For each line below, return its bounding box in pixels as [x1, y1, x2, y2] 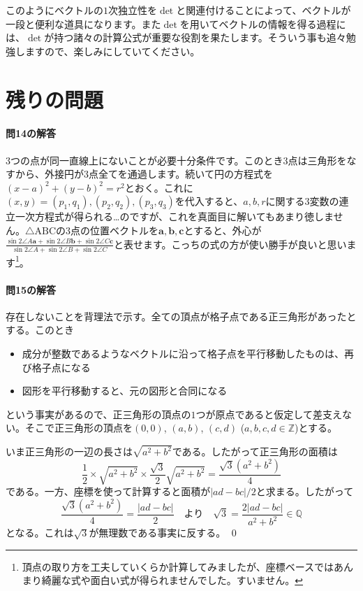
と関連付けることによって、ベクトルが [176, 3, 351, 17]
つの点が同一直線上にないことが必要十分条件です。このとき [10, 152, 283, 167]
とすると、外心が [184, 222, 262, 237]
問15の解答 [6, 282, 57, 297]
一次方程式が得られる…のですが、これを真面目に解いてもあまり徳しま [15, 209, 334, 224]
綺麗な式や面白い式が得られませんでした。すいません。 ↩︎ [41, 573, 303, 588]
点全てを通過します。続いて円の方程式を [89, 166, 273, 181]
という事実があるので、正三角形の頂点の [6, 406, 191, 421]
